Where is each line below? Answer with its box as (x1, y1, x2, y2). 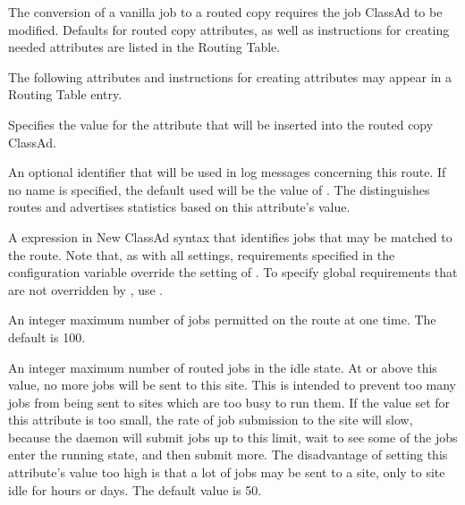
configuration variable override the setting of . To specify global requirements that (8, 263, 458, 282)
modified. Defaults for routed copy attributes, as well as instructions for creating (8, 20, 450, 38)
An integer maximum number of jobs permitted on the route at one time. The (8, 310, 436, 329)
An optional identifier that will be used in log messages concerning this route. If (8, 163, 446, 181)
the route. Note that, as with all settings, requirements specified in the (8, 245, 395, 264)
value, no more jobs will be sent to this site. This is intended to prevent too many (8, 375, 457, 394)
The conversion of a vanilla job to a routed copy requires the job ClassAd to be (8, 3, 443, 21)
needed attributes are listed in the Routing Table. (8, 38, 281, 56)
